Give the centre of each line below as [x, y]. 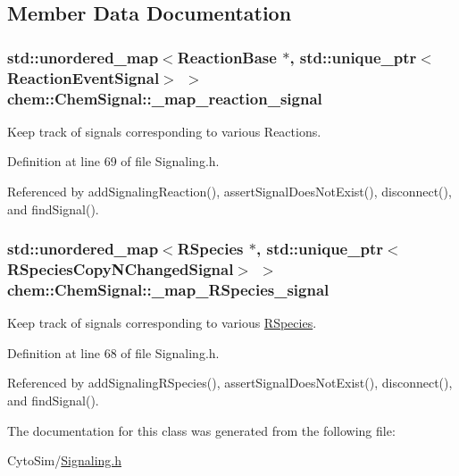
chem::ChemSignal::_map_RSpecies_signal [168, 289]
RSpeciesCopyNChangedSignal [121, 269]
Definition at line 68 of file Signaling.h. [113, 352]
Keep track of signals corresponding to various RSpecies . [162, 323]
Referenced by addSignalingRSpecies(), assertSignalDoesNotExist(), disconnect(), [230, 383]
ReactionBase [227, 57]
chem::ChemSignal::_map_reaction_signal [165, 98]
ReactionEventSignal [83, 77]
